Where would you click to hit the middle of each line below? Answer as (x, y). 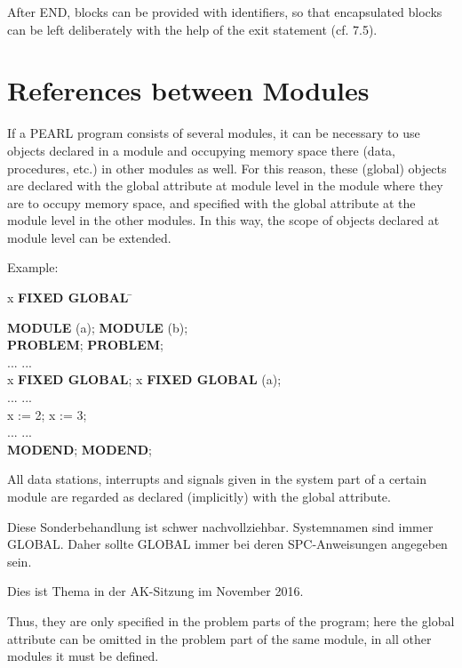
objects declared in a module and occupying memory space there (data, (201, 150)
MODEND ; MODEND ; (80, 449)
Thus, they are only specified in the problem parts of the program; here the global (231, 620)
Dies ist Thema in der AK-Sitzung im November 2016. (155, 591)
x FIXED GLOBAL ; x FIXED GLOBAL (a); (144, 379)
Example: (33, 267)
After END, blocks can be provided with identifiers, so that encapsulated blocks (225, 12)
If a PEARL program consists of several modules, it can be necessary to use (214, 133)
